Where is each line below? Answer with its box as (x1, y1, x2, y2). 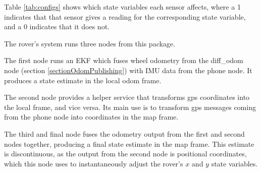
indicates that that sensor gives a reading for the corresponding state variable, (4, 11, 246, 22)
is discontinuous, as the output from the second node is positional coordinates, (4, 148, 247, 159)
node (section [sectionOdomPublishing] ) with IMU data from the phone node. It (4, 65, 252, 75)
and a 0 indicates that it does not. (4, 21, 110, 32)
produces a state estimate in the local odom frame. (4, 75, 162, 85)
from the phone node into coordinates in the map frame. (4, 111, 179, 122)
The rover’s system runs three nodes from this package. (4, 38, 175, 48)
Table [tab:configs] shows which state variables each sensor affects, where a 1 (4, 2, 241, 12)
